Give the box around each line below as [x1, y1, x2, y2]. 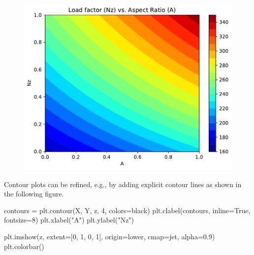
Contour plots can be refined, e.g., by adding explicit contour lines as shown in [4, 179, 242, 189]
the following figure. [4, 189, 64, 199]
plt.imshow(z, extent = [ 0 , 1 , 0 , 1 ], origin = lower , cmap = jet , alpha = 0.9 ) [4, 231, 215, 241]
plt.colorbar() [4, 241, 44, 251]
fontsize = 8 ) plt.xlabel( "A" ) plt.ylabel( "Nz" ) [4, 215, 134, 225]
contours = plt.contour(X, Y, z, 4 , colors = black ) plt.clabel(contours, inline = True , [4, 205, 251, 215]
